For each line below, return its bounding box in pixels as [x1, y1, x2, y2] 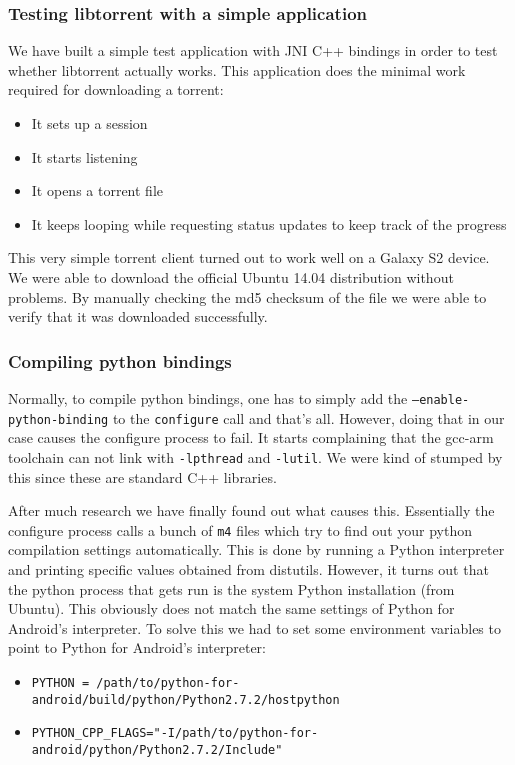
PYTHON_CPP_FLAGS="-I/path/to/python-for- [31, 726, 319, 741]
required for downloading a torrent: [8, 79, 224, 100]
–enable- [411, 392, 470, 407]
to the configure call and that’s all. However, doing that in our [112, 407, 505, 428]
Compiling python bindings [8, 348, 232, 373]
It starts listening [31, 146, 138, 167]
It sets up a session [31, 113, 148, 133]
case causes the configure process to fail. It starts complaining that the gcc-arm [8, 427, 494, 448]
